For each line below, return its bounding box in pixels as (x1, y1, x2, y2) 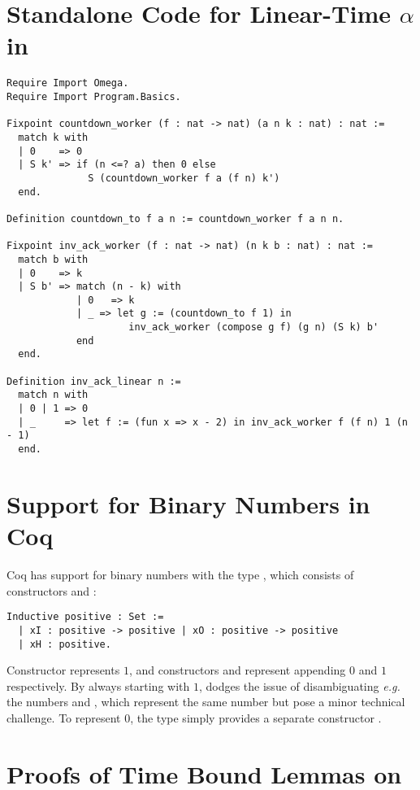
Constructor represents (6, 661, 120, 679)
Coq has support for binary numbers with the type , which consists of (6, 566, 354, 583)
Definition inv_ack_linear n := (6, 375, 181, 387)
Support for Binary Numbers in (6, 487, 370, 520)
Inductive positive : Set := (6, 611, 164, 623)
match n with (18, 389, 89, 401)
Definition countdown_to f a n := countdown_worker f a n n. (6, 212, 344, 225)
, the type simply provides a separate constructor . (130, 709, 382, 726)
